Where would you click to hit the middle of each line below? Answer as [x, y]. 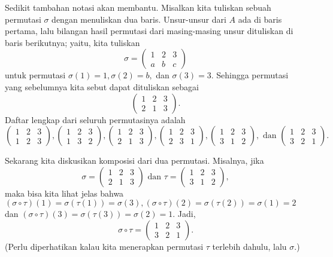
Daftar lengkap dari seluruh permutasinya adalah [95, 119]
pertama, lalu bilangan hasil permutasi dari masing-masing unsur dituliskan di [149, 31]
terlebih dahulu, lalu [249, 246]
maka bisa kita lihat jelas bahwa [64, 193]
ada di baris [260, 19]
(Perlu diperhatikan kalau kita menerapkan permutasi [104, 246]
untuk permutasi [35, 75]
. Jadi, [184, 214]
